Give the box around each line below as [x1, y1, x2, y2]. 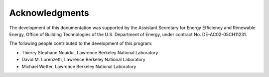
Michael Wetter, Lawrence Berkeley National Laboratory [21, 63, 136, 69]
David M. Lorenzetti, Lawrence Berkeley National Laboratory [21, 57, 145, 63]
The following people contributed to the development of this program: [9, 40, 152, 46]
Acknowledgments [9, 7, 90, 18]
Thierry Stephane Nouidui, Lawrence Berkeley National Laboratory [21, 49, 158, 55]
